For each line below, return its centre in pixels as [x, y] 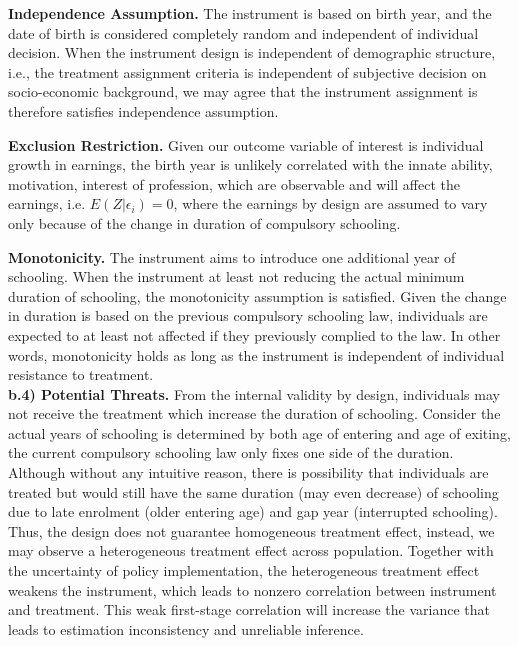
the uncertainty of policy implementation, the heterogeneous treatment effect [244, 570]
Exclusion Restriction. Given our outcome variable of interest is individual [246, 144]
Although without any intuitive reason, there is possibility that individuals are [248, 472]
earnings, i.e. [47, 203]
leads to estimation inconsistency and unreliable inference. [186, 628]
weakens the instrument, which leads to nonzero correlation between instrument [252, 589]
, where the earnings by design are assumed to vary [330, 203]
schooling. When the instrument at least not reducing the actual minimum [236, 276]
